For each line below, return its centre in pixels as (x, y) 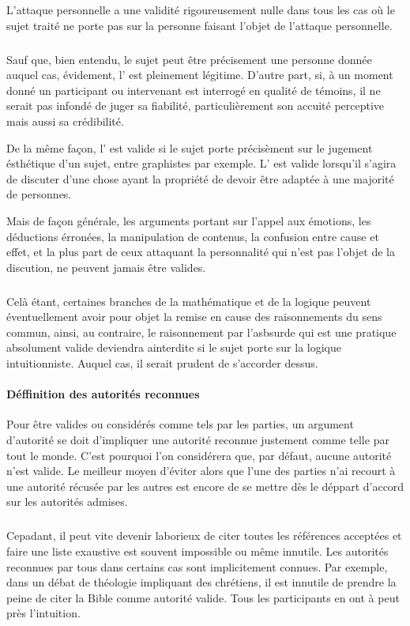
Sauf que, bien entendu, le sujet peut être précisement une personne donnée (189, 59)
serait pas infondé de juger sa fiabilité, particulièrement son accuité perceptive (196, 106)
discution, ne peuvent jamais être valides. (106, 267)
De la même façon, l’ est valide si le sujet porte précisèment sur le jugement (190, 147)
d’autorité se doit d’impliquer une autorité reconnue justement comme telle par (198, 440)
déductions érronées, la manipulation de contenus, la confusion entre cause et (193, 236)
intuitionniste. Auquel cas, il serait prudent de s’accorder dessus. (162, 363)
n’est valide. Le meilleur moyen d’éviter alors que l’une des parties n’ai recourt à (201, 471)
